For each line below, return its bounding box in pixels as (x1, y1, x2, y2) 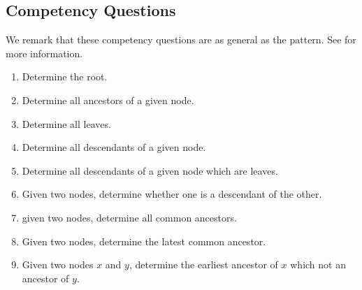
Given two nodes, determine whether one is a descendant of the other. (22, 187, 322, 201)
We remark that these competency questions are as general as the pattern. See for (6, 32, 356, 47)
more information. (6, 45, 83, 60)
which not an (290, 257, 346, 272)
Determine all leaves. (22, 116, 111, 131)
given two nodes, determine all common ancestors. (22, 210, 237, 224)
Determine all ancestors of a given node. (22, 92, 194, 107)
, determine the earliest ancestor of (129, 257, 278, 272)
